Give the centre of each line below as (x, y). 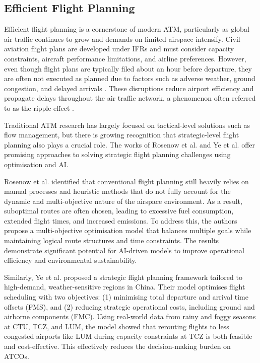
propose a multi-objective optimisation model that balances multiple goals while (128, 230)
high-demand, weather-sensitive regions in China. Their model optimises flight (125, 287)
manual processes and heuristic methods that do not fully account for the (117, 191)
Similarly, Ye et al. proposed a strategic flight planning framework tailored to (123, 277)
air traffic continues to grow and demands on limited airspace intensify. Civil (122, 39)
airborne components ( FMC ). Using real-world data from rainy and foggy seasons (130, 316)
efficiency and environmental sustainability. (71, 260)
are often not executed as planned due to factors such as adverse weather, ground (130, 78)
